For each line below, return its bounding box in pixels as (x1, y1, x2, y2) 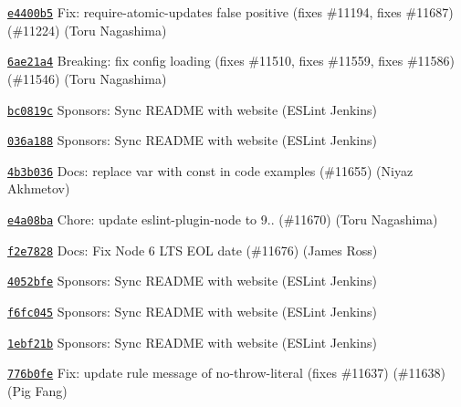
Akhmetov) (7, 179, 70, 198)
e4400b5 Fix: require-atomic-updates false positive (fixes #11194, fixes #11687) (7, 3, 454, 21)
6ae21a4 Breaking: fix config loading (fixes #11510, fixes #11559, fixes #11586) (7, 51, 456, 70)
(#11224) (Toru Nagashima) (7, 20, 167, 39)
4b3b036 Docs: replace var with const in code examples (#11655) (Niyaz (7, 161, 414, 180)
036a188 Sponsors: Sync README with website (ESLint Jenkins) (7, 130, 377, 150)
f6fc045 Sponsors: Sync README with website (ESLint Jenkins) (7, 302, 377, 321)
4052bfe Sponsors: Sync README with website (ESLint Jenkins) (7, 271, 377, 290)
